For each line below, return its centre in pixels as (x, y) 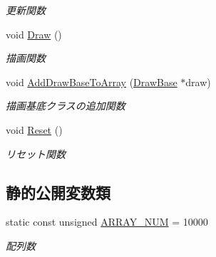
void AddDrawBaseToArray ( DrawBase (92, 82)
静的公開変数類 (58, 192)
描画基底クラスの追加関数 (66, 106)
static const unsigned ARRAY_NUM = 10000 (107, 222)
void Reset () (34, 129)
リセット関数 (36, 153)
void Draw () (34, 34)
